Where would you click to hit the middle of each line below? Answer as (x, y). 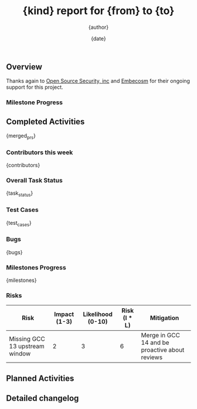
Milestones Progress (36, 267)
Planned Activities (40, 378)
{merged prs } (21, 137)
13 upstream (27, 347)
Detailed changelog (43, 398)
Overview (24, 67)
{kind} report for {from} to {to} (98, 11)
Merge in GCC (161, 335)
